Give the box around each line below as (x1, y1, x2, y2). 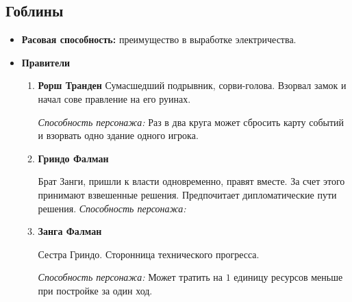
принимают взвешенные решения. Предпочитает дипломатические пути (38, 187, 337, 201)
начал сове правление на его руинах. (38, 91, 191, 105)
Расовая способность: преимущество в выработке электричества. (21, 32, 297, 47)
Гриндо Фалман (38, 151, 109, 165)
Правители (21, 55, 71, 69)
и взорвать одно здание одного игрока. (38, 128, 199, 142)
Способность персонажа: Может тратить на (38, 270, 223, 284)
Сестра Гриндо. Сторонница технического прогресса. (38, 247, 260, 261)
